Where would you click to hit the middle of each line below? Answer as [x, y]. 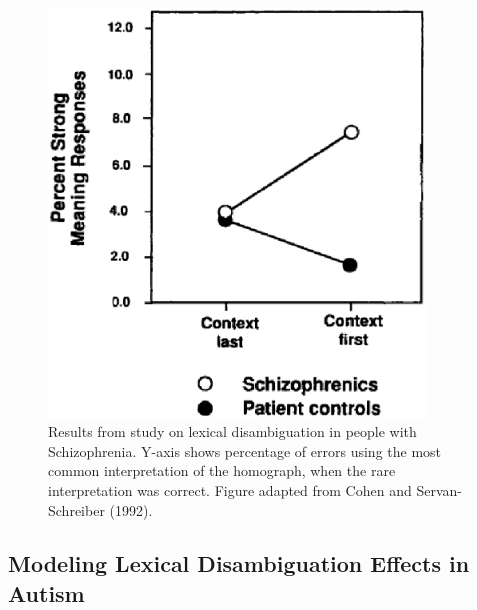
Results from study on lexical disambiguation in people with [232, 431]
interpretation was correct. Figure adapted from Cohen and [230, 489]
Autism [46, 592]
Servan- [439, 489]
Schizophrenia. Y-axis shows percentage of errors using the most [245, 450]
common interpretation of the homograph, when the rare [222, 470]
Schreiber [76, 509]
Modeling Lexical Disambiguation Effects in [239, 563]
